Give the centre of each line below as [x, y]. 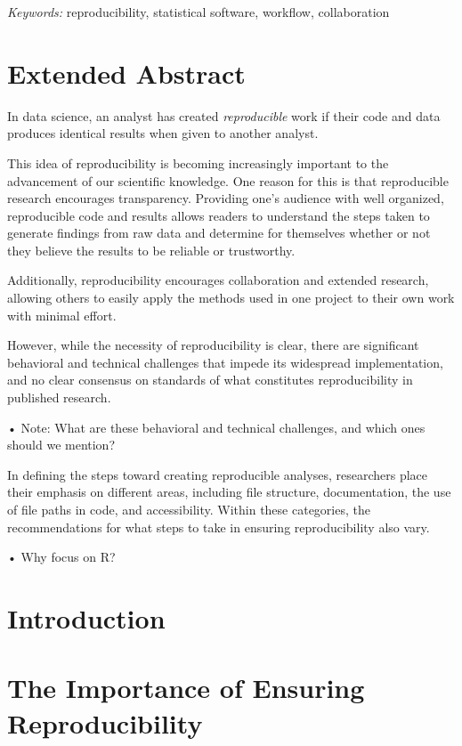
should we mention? [61, 445]
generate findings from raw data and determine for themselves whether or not [219, 233]
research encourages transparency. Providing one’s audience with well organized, [226, 198]
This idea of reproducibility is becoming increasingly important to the [198, 162]
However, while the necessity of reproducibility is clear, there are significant [213, 345]
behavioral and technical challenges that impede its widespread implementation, [225, 362]
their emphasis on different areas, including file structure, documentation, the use [229, 492]
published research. [59, 397]
